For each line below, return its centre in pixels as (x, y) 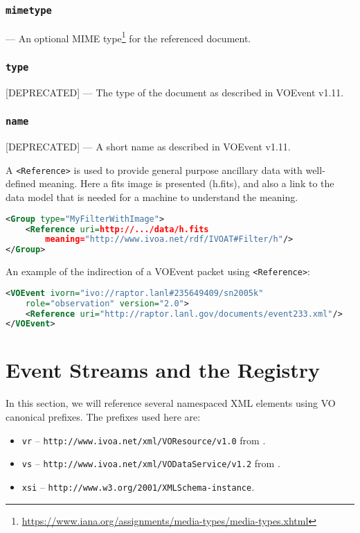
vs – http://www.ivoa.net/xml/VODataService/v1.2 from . (151, 463)
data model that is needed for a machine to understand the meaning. (152, 197)
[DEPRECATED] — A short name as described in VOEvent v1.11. (148, 147)
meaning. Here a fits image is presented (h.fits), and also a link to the (187, 183)
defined (21, 183)
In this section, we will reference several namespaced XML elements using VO (171, 403)
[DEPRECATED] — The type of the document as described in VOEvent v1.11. (175, 92)
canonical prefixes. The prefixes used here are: (103, 417)
